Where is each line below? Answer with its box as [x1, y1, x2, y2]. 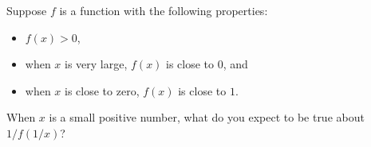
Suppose [6, 2, 47, 18]
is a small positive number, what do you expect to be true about [49, 109, 365, 126]
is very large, [65, 56, 128, 72]
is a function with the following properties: [59, 2, 268, 18]
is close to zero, [65, 82, 140, 99]
